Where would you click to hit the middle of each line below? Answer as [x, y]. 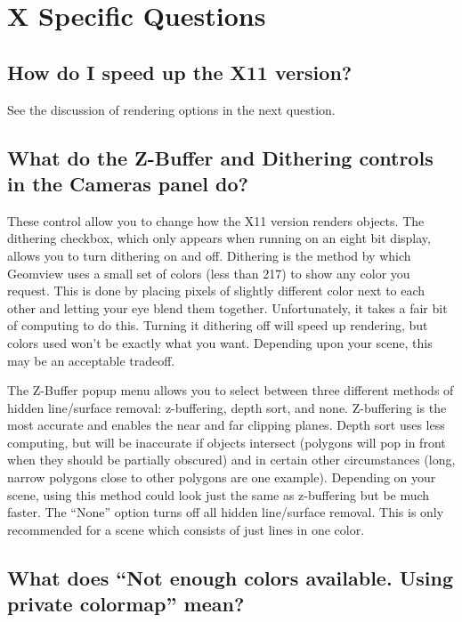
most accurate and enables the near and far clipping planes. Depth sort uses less [226, 425]
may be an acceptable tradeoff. [91, 360]
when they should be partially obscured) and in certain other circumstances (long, [231, 460]
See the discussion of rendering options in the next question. [171, 109]
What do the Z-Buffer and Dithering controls [220, 157]
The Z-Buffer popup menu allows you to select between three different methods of [231, 390]
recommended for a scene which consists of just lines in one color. [186, 529]
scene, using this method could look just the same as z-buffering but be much [219, 494]
